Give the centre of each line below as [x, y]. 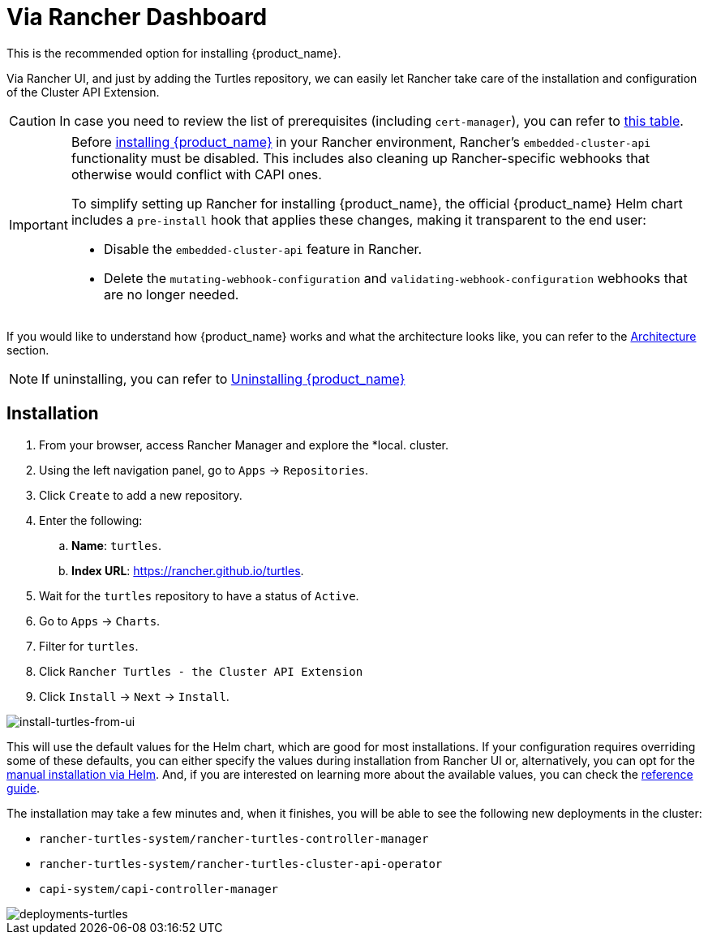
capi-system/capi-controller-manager [159, 889]
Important [39, 224]
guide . [24, 788]
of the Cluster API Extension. [83, 92]
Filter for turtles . [89, 646]
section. [28, 350]
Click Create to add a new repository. [141, 495]
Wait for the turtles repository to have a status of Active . [199, 595]
